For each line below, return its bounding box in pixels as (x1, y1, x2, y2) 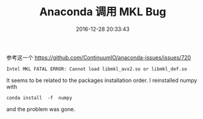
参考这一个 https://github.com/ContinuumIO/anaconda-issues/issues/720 (6, 53, 191, 61)
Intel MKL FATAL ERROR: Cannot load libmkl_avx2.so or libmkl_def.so (6, 66, 188, 72)
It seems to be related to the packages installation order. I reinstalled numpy (6, 76, 197, 84)
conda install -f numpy (6, 95, 72, 101)
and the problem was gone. (6, 105, 76, 112)
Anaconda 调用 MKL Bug (39, 5, 166, 19)
